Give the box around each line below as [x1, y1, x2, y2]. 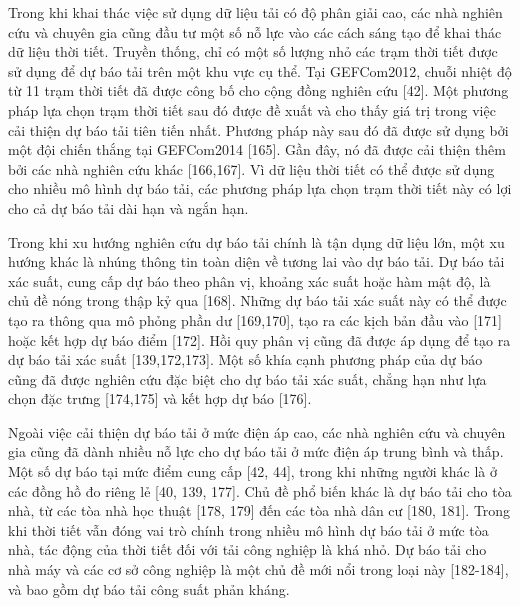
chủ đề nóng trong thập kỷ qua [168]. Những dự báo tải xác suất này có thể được [8, 290, 507, 311]
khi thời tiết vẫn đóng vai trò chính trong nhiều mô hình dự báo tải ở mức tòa [8, 519, 489, 540]
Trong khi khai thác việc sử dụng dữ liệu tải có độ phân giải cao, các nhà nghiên [8, 2, 503, 22]
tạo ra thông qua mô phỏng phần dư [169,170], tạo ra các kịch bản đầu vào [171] [8, 309, 503, 330]
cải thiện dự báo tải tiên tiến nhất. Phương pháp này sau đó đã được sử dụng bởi [8, 119, 509, 140]
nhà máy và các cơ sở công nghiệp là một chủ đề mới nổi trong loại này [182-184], [8, 559, 509, 580]
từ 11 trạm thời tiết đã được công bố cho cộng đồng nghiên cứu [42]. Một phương [8, 80, 509, 101]
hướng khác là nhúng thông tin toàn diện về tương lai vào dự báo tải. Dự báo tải [8, 251, 505, 272]
